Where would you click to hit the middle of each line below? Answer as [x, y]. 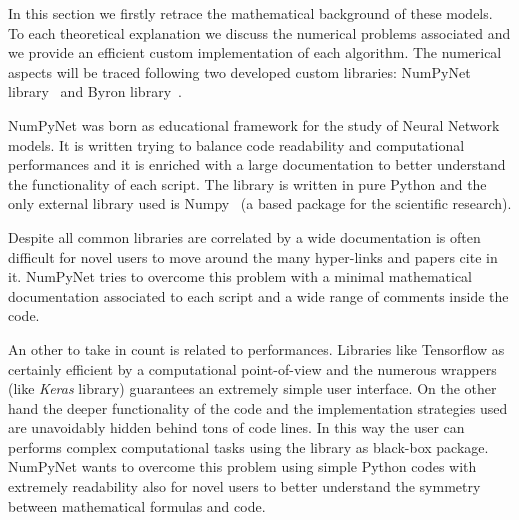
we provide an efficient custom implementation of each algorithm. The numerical [255, 52]
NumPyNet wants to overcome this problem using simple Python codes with [242, 466]
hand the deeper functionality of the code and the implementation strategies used [258, 407]
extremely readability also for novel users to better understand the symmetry [244, 486]
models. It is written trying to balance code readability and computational [236, 144]
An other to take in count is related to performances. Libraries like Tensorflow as [256, 348]
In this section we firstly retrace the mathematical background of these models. [250, 13]
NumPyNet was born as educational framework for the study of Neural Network [254, 124]
